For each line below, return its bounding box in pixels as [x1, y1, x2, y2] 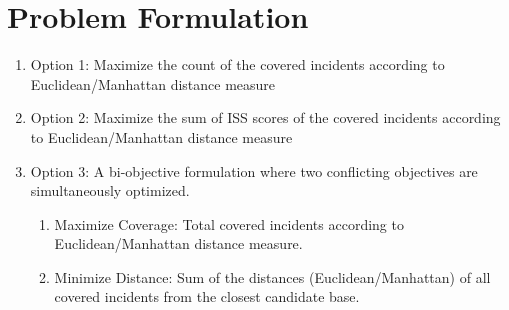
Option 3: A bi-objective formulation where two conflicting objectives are [30, 160, 478, 181]
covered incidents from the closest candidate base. [54, 286, 360, 307]
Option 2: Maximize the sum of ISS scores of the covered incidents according [30, 107, 501, 128]
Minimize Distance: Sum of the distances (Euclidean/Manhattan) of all [54, 266, 491, 287]
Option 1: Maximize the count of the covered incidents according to [30, 54, 445, 75]
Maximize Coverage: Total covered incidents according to [54, 213, 404, 234]
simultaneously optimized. [30, 180, 190, 201]
